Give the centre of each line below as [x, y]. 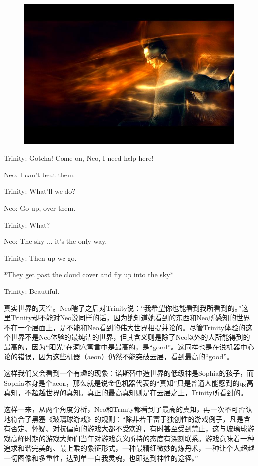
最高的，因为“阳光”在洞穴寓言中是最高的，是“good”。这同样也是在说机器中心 [129, 346]
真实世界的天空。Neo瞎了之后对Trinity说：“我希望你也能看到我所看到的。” [123, 308]
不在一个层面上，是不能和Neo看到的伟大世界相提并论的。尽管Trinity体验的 [125, 327]
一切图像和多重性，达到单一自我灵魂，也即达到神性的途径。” [101, 457]
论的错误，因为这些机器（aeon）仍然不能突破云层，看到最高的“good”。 [119, 356]
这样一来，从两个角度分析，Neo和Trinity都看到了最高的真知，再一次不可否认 [128, 409]
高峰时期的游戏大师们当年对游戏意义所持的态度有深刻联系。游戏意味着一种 [132, 438]
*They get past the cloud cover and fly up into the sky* [89, 274]
